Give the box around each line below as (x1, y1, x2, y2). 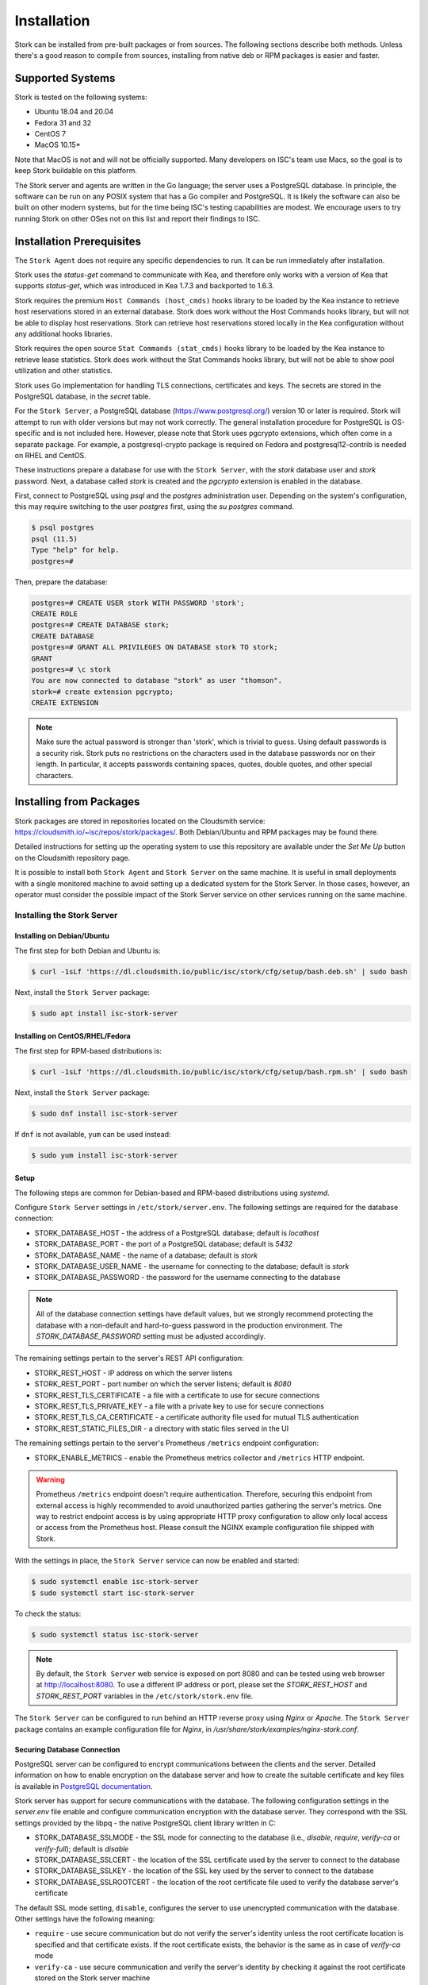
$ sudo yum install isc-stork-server (31, 1151, 178, 1159)
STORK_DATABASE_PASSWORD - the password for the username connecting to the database (34, 1273, 341, 1282)
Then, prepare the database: (14, 576, 109, 587)
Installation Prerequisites (14, 234, 142, 248)
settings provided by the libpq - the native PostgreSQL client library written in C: (14, 1818, 277, 1828)
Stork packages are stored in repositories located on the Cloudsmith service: (14, 816, 266, 826)
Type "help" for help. (31, 545, 120, 555)
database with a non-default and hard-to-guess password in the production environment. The (36, 1320, 343, 1330)
